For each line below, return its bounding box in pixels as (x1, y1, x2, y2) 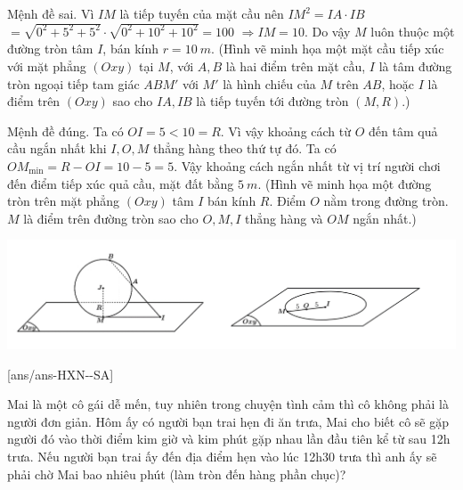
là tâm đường (378, 57, 452, 76)
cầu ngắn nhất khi (7, 139, 107, 158)
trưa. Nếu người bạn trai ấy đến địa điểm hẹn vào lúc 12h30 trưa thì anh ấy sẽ (7, 446, 437, 465)
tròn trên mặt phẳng (7, 192, 120, 210)
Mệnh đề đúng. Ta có (7, 121, 124, 140)
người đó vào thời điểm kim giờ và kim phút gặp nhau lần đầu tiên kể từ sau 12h (7, 429, 451, 448)
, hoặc (381, 74, 415, 93)
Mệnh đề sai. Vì (7, 4, 94, 22)
